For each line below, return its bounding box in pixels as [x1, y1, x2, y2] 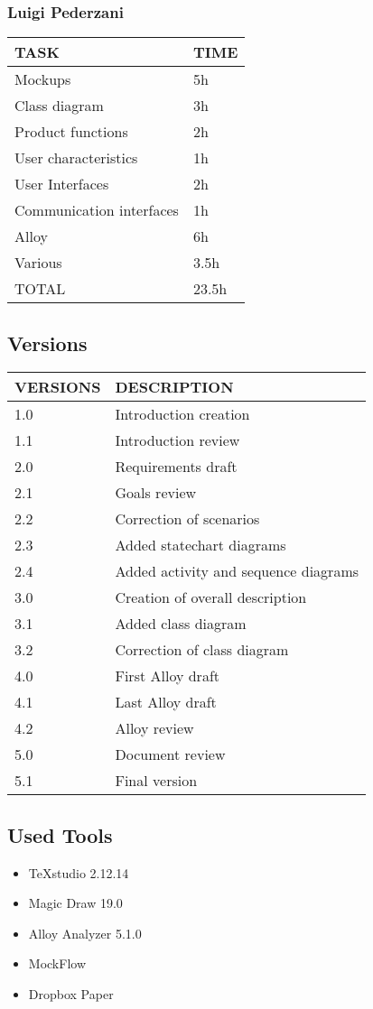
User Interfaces [14, 173, 109, 195]
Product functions [14, 121, 128, 143]
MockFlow [28, 954, 86, 973]
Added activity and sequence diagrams [115, 560, 359, 582]
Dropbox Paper [28, 985, 114, 1003]
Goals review [115, 482, 197, 504]
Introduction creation [115, 403, 250, 425]
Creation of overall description [115, 587, 307, 608]
